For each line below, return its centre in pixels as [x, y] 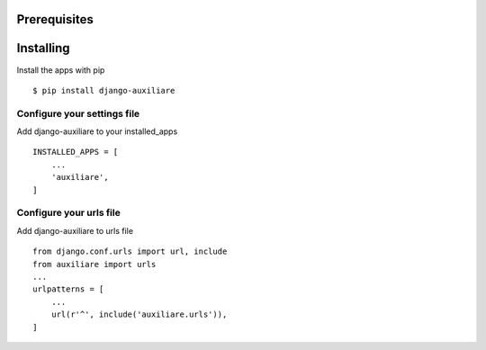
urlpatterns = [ [68, 289]
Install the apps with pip [61, 70]
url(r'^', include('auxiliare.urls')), [139, 314]
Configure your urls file [68, 213]
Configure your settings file [78, 113]
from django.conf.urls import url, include [130, 251]
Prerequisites [55, 19]
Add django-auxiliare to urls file [75, 230]
